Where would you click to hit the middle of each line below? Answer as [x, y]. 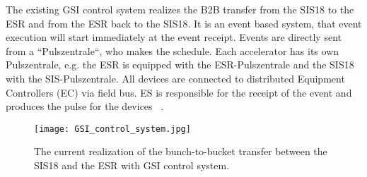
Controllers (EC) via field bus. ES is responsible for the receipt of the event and [179, 92]
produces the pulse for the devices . [85, 106]
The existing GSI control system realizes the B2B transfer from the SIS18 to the [180, 9]
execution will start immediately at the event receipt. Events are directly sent [174, 37]
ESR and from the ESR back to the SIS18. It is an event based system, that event [184, 23]
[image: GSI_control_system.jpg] [112, 129]
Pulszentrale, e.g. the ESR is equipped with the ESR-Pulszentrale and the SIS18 [180, 65]
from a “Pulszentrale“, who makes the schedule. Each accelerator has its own [173, 50]
